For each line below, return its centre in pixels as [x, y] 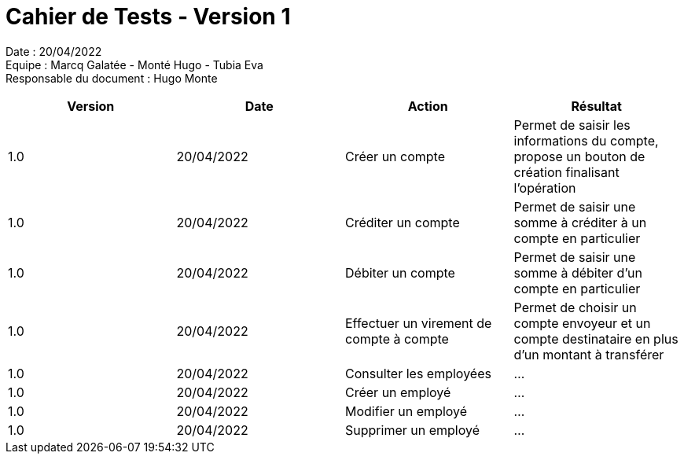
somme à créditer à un [580, 222]
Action [428, 106]
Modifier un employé [406, 411]
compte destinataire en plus [596, 339]
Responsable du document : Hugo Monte [112, 78]
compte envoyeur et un [582, 323]
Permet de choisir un [575, 307]
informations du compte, [586, 140]
